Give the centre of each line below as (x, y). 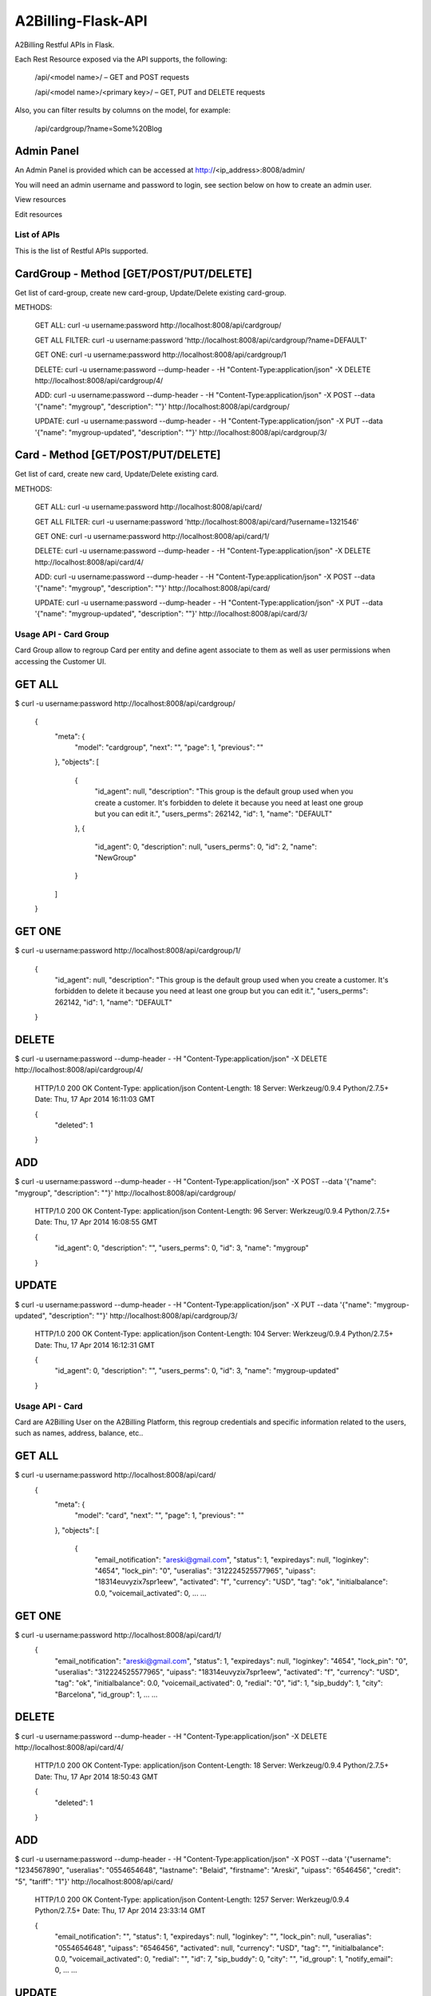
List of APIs (37, 235)
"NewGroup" (116, 857)
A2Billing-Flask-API (81, 21)
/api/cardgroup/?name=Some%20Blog (99, 129)
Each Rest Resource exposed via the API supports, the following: (121, 59)
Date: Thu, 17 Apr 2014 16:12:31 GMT (95, 1345)
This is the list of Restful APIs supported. (81, 251)
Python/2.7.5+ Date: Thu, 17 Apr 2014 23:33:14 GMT (120, 1911)
